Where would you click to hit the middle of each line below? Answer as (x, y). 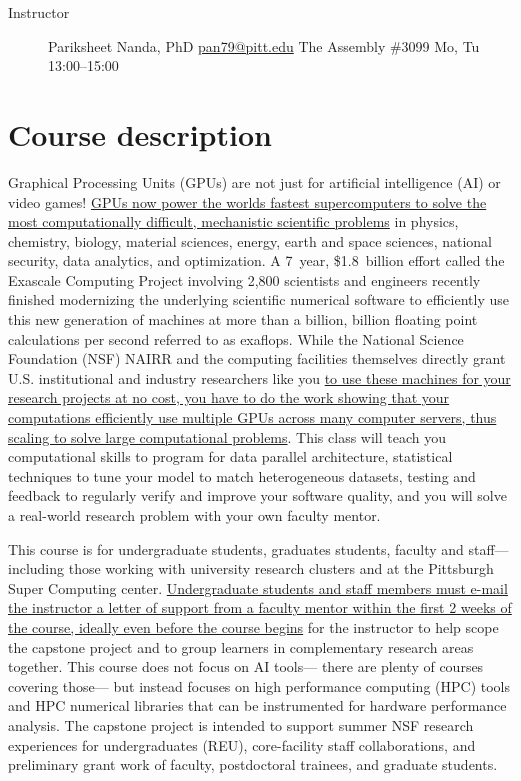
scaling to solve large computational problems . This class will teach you (227, 436)
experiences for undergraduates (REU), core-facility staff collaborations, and (242, 744)
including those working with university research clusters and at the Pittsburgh (251, 568)
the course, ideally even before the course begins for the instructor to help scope (253, 626)
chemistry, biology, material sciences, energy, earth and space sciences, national (250, 240)
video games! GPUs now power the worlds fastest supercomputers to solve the (247, 201)
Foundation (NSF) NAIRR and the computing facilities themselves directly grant (257, 358)
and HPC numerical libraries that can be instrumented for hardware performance (257, 705)
